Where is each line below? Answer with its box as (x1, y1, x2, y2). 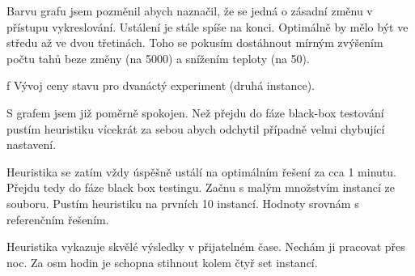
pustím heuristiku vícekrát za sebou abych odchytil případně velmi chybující (6, 120, 385, 137)
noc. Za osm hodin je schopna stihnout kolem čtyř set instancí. (6, 253, 318, 270)
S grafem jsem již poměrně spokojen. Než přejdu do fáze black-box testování (6, 104, 384, 121)
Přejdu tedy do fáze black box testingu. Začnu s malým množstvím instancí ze (6, 179, 396, 196)
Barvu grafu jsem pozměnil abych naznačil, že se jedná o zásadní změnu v (6, 2, 373, 19)
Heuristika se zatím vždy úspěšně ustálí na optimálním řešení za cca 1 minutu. (6, 163, 396, 180)
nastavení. (6, 136, 57, 153)
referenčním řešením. (6, 210, 109, 227)
